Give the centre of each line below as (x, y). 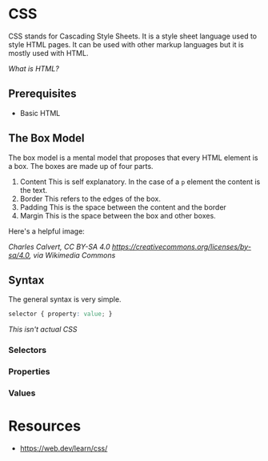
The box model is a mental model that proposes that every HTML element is (133, 158)
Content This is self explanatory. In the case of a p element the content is (140, 182)
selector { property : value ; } (60, 314)
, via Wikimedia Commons (72, 255)
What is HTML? (34, 68)
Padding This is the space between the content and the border (123, 207)
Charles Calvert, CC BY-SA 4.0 (59, 247)
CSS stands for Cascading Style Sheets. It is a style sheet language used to (133, 36)
